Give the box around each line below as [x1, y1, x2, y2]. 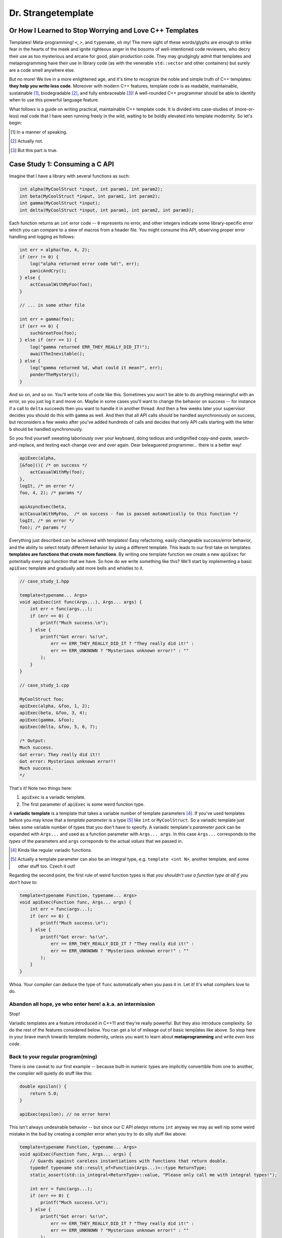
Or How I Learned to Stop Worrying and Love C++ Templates [9, 26, 199, 35]
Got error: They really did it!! [19, 752, 101, 757]
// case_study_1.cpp [19, 682, 69, 688]
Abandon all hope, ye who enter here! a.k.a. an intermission [9, 1000, 155, 1007]
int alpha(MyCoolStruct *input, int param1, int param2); [19, 186, 163, 192]
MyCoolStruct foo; [19, 696, 64, 702]
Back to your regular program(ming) [9, 1053, 97, 1060]
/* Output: [19, 738, 46, 743]
